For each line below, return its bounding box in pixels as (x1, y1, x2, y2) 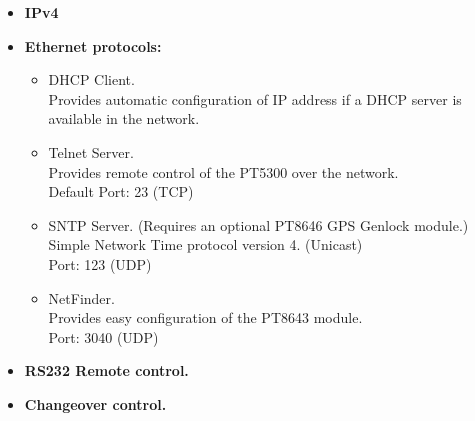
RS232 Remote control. (24, 360, 189, 381)
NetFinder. (48, 287, 115, 308)
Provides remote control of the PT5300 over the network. (48, 161, 399, 182)
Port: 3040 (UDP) (48, 326, 159, 347)
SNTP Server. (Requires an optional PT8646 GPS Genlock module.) (48, 214, 469, 235)
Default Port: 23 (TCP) (48, 181, 194, 202)
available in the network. (48, 108, 200, 129)
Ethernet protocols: (24, 35, 162, 56)
